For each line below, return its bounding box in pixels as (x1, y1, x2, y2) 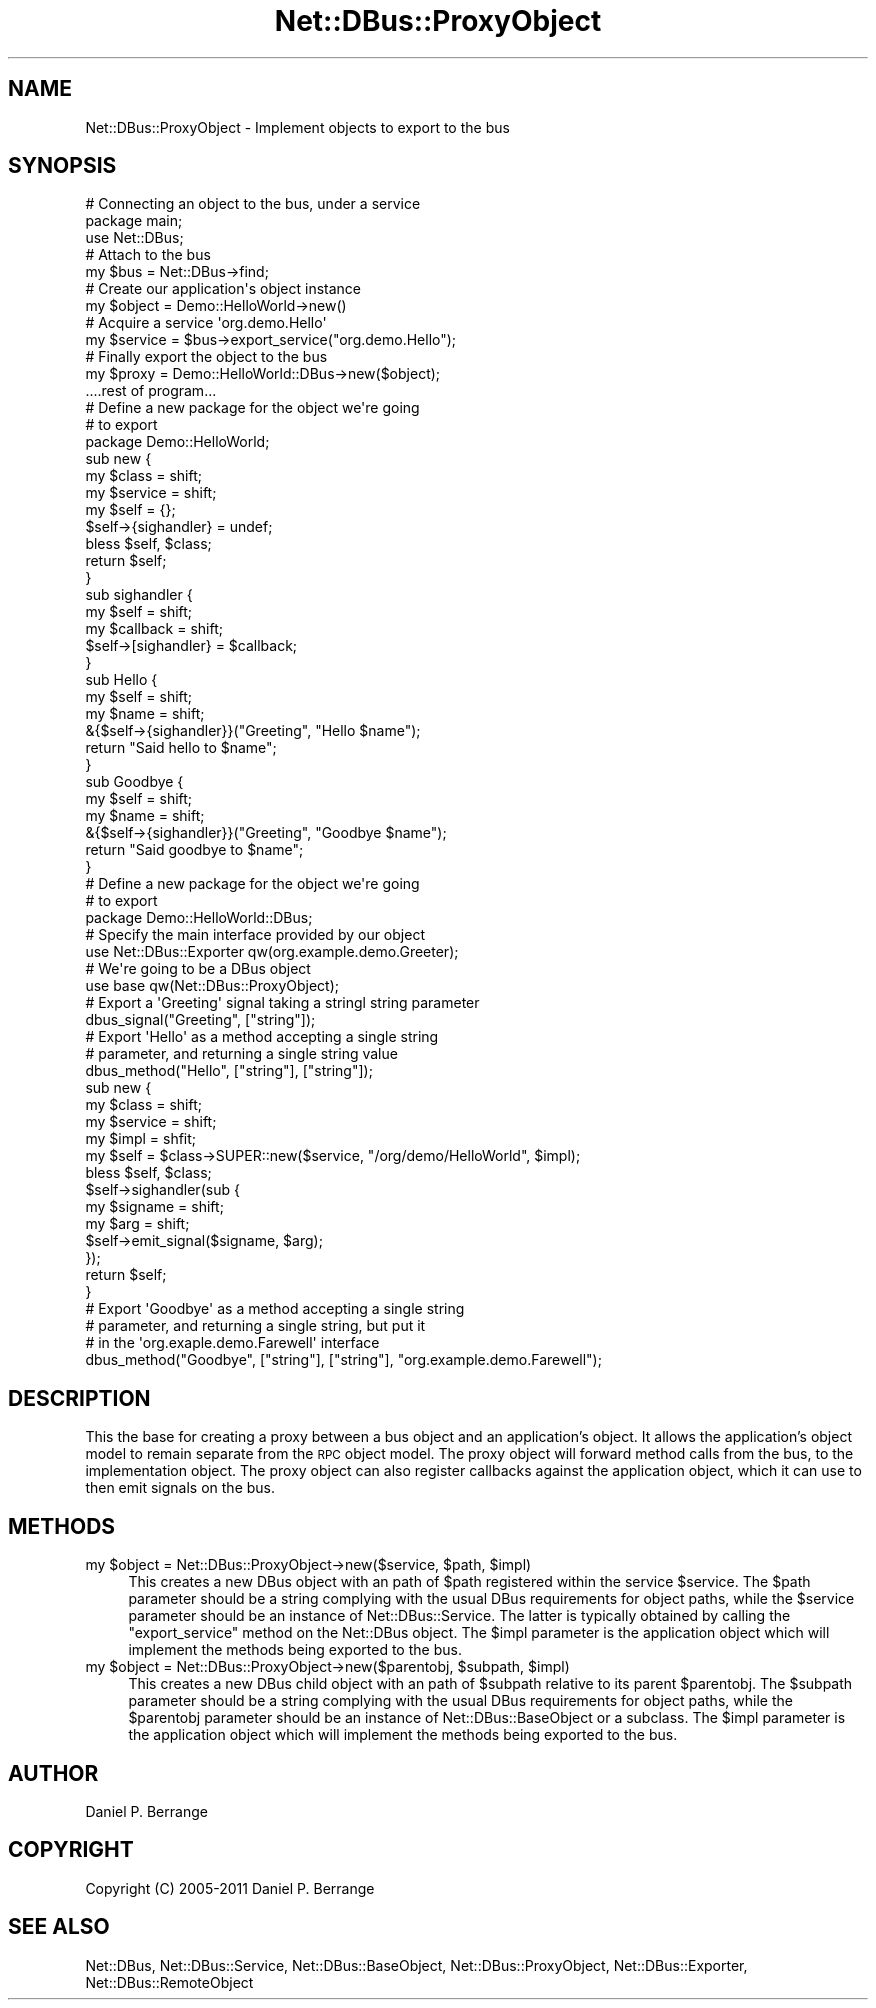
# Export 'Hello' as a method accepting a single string (85, 1028, 439, 1046)
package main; (85, 212, 183, 230)
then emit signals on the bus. (85, 1479, 276, 1497)
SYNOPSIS (8, 153, 117, 179)
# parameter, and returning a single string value (85, 1045, 398, 1063)
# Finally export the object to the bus (85, 348, 328, 366)
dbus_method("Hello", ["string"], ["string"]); (85, 1062, 373, 1080)
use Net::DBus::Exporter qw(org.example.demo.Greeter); (85, 943, 459, 961)
